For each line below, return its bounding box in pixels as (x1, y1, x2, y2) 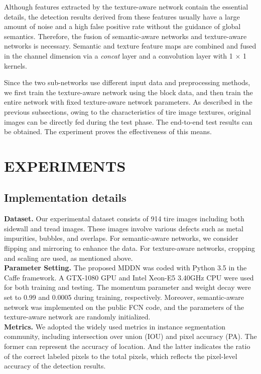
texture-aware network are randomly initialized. (4, 311, 151, 322)
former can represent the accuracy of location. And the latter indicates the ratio (4, 341, 250, 351)
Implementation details (4, 190, 126, 205)
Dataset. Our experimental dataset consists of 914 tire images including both (4, 213, 244, 224)
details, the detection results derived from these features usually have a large (4, 11, 240, 22)
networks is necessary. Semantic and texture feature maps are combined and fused (4, 41, 256, 51)
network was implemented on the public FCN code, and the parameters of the (4, 301, 244, 312)
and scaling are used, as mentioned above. (4, 252, 133, 263)
